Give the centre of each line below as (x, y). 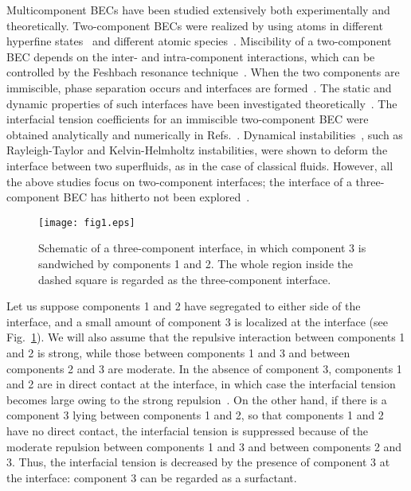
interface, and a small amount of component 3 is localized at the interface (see (197, 321)
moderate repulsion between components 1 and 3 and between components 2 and (204, 446)
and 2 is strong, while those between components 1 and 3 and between (178, 352)
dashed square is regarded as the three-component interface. (185, 279)
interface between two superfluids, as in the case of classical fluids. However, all (200, 165)
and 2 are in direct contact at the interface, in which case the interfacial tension (201, 384)
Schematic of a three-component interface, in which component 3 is (202, 248)
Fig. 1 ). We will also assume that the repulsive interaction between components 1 (206, 337)
